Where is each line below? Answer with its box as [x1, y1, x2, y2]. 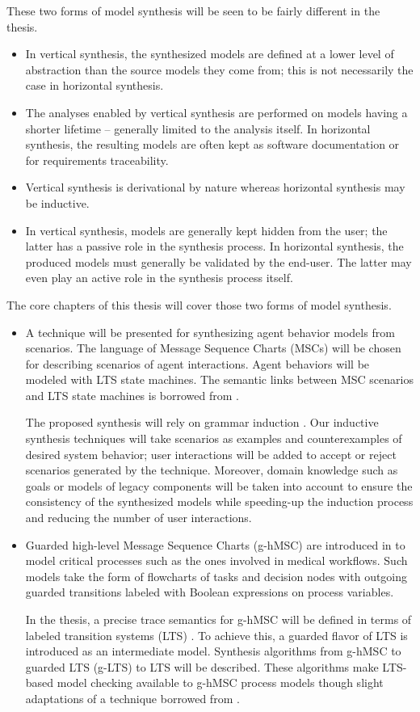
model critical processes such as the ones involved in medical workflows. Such [25, 552, 408, 569]
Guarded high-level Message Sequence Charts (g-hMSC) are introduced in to [25, 536, 405, 553]
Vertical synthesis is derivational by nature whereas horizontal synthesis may [25, 179, 405, 196]
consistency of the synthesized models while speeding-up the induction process [25, 493, 414, 510]
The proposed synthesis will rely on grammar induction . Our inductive [25, 414, 379, 431]
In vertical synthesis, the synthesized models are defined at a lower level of [25, 45, 394, 62]
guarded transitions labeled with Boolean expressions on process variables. [25, 584, 394, 600]
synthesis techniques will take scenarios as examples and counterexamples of [25, 430, 402, 447]
